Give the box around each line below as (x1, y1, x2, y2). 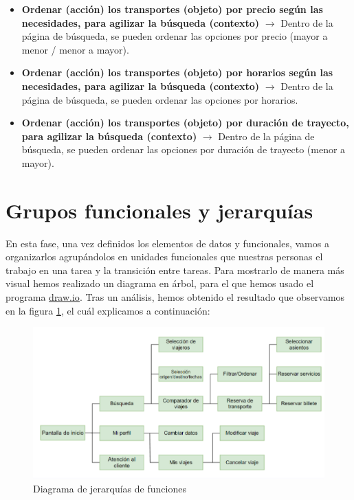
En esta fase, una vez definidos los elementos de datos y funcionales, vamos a (5, 236, 329, 250)
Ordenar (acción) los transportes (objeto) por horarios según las (21, 65, 333, 80)
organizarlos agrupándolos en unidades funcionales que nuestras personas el (5, 249, 323, 264)
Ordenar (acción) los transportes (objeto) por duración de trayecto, (21, 115, 349, 130)
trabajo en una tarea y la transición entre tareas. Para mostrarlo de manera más (5, 262, 344, 277)
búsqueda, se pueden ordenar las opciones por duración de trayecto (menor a (21, 142, 346, 157)
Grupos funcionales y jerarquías (5, 196, 313, 224)
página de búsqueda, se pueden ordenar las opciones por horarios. (21, 92, 298, 106)
